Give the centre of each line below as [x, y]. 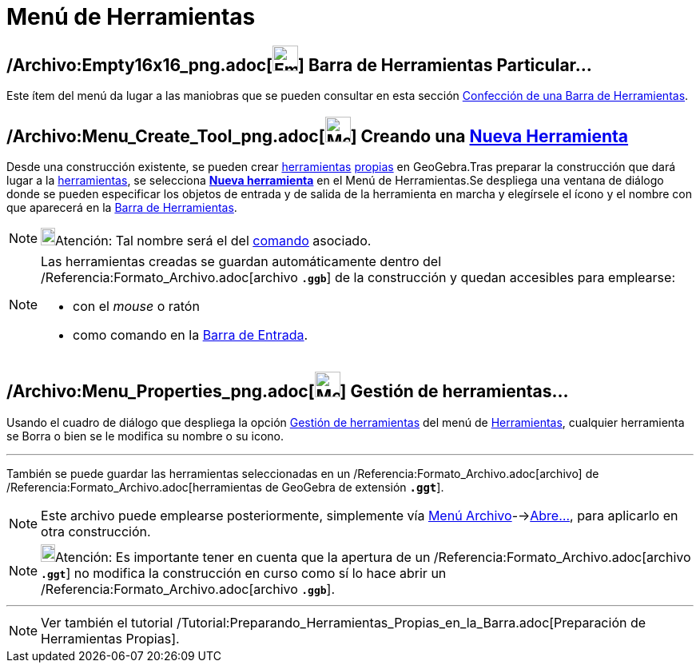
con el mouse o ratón [136, 307]
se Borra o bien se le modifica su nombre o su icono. [145, 436]
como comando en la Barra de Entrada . [191, 335]
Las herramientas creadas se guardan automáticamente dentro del [241, 262]
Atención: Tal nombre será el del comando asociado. [213, 241]
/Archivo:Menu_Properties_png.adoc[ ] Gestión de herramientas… [288, 392]
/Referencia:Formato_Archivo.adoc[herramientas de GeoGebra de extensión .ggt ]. [225, 487]
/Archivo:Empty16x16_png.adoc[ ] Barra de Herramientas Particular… [299, 65]
